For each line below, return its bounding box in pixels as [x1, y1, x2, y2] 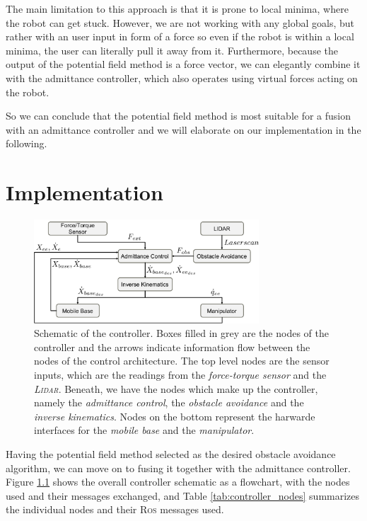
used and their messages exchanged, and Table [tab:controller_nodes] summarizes [6, 488, 360, 503]
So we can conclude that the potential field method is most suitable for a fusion [6, 108, 351, 123]
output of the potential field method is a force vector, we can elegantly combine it [6, 57, 361, 71]
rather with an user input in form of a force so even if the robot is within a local [6, 29, 354, 44]
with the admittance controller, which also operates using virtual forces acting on [6, 70, 358, 85]
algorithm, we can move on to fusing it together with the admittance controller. [6, 460, 351, 475]
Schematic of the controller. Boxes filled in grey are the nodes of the [34, 326, 329, 340]
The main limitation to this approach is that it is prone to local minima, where [6, 1, 349, 16]
